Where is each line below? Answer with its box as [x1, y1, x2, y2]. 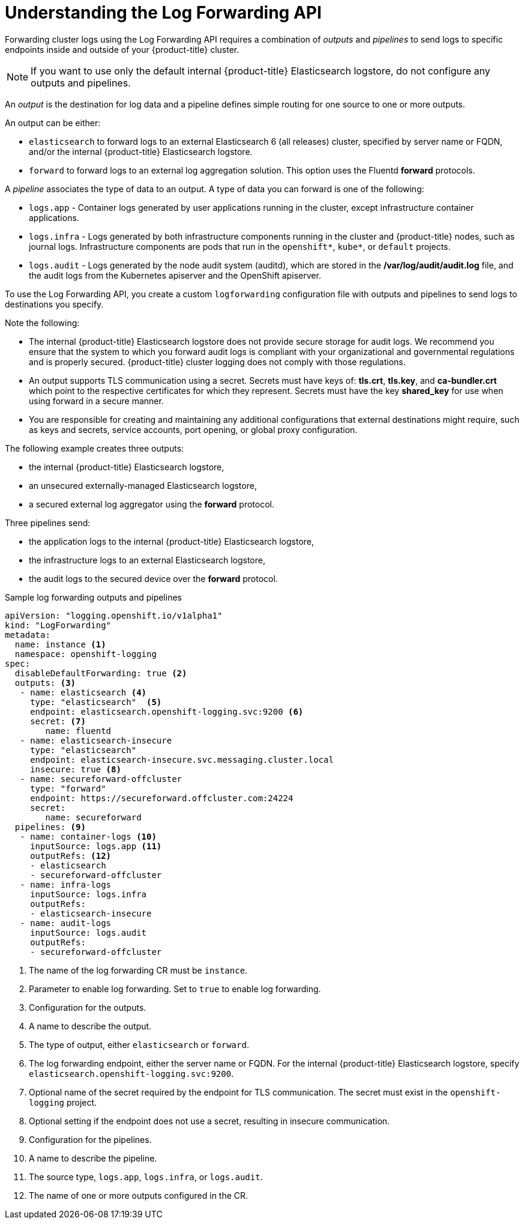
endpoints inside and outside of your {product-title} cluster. [5, 44, 239, 55]
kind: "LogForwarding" [5, 620, 112, 630]
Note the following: [5, 317, 80, 328]
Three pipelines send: [5, 517, 91, 528]
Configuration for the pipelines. [29, 1134, 152, 1145]
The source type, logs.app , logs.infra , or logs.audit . [29, 1171, 263, 1182]
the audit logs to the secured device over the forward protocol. [29, 573, 278, 584]
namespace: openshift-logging [14, 649, 157, 659]
